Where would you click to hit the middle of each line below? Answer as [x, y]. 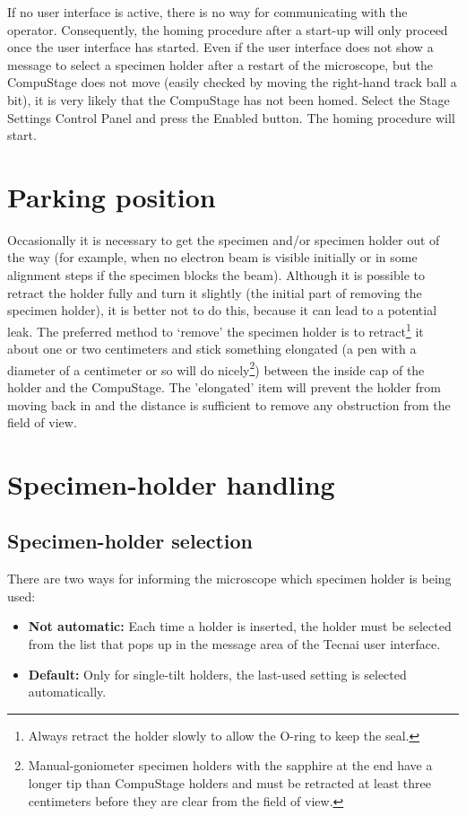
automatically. [67, 692]
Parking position [112, 196]
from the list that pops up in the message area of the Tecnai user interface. [234, 644]
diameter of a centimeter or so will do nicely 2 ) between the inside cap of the [216, 368]
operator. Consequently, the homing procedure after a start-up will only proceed [228, 29]
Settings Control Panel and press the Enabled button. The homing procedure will [231, 117]
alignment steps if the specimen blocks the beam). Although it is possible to [216, 275]
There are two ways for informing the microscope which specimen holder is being [229, 579]
